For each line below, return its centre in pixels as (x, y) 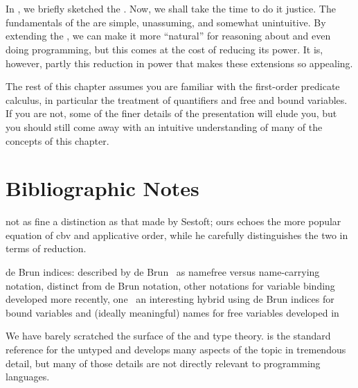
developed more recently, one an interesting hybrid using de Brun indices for (170, 299)
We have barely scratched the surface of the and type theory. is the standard (168, 336)
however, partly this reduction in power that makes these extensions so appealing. (179, 63)
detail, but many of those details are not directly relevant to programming (163, 363)
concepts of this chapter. (57, 140)
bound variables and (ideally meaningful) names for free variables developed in (172, 312)
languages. (28, 377)
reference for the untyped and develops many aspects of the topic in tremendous (176, 349)
